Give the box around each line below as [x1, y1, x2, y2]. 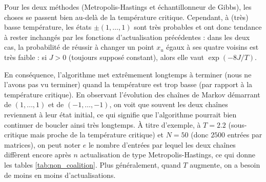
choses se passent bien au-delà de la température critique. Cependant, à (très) [4, 11, 249, 22]
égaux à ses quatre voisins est [166, 42, 259, 52]
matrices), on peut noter [4, 139, 81, 150]
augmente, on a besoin [190, 159, 260, 170]
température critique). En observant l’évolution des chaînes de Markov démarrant [4, 89, 260, 99]
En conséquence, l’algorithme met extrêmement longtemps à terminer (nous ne [4, 69, 252, 79]
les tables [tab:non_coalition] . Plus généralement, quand [4, 159, 181, 170]
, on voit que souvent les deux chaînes [109, 99, 228, 110]
